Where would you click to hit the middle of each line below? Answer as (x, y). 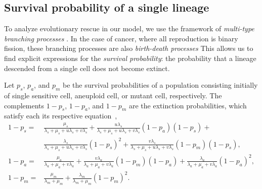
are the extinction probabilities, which (188, 105)
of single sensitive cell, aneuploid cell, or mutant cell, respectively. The (113, 95)
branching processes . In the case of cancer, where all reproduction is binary (121, 38)
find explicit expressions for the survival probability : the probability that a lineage (130, 58)
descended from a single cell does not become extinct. (87, 68)
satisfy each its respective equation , (61, 116)
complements (24, 105)
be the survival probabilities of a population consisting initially (160, 85)
